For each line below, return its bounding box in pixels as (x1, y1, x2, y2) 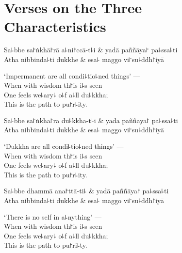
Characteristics (4, 16, 106, 36)
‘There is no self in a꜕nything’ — (4, 211, 101, 221)
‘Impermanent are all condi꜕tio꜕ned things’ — (4, 70, 140, 80)
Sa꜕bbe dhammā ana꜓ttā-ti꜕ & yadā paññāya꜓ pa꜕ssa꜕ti (4, 186, 169, 196)
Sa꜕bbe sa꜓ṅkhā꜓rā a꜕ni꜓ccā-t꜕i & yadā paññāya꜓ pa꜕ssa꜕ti (4, 45, 178, 55)
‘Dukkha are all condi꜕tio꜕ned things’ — (4, 141, 124, 151)
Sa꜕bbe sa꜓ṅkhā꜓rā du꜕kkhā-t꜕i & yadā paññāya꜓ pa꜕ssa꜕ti (4, 115, 178, 125)
